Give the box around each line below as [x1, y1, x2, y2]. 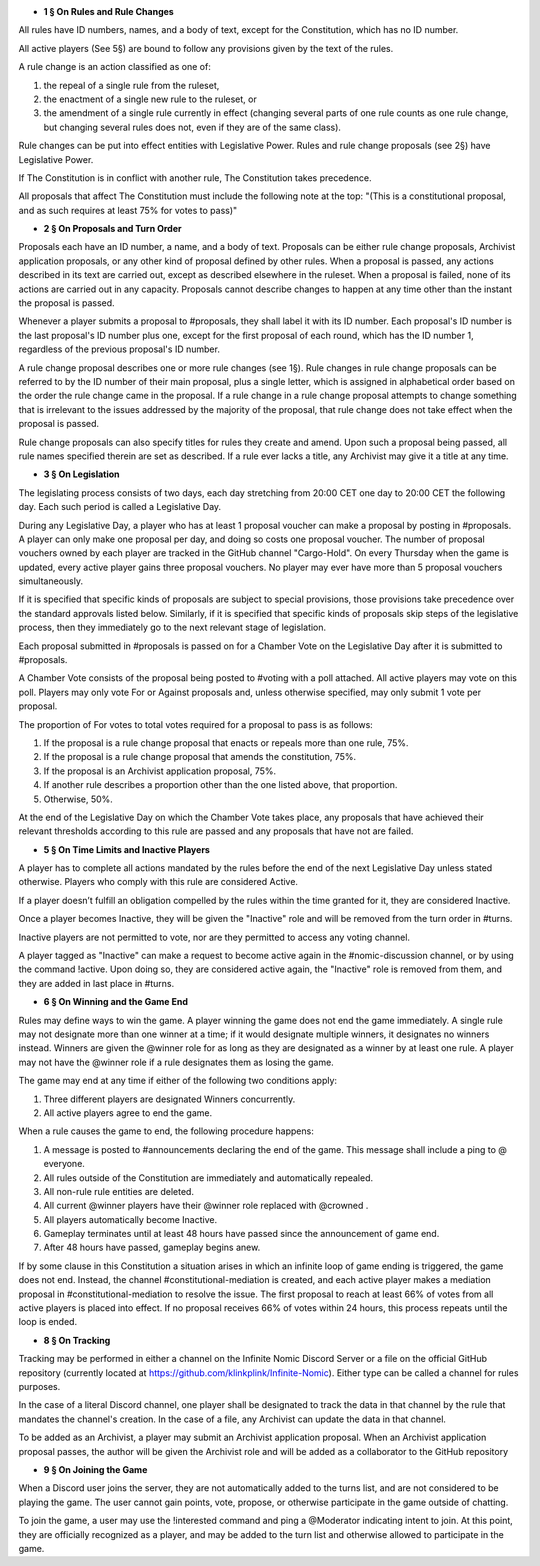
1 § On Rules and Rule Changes [43, 6, 174, 17]
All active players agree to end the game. [43, 1106, 213, 1119]
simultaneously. [18, 575, 84, 587]
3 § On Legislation [43, 468, 120, 480]
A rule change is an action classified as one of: [18, 61, 212, 73]
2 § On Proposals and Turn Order [43, 223, 182, 235]
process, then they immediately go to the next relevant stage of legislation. [18, 621, 327, 634]
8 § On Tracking [43, 1334, 111, 1346]
